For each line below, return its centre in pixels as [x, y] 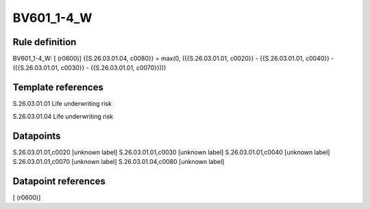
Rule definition [45, 42]
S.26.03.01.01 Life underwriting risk [62, 104]
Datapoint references [59, 181]
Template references [58, 88]
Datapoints [37, 136]
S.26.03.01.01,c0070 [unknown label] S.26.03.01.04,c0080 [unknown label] [119, 162]
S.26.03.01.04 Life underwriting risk [63, 116]
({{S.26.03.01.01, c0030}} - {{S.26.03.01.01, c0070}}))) [89, 68]
